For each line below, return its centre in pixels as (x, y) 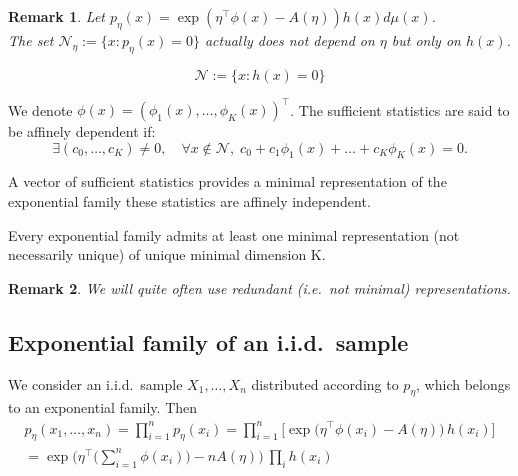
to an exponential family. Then (103, 407)
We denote (40, 109)
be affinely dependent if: (82, 131)
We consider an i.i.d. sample (95, 383)
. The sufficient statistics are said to (400, 109)
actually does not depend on (289, 39)
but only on (426, 39)
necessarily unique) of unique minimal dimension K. (167, 254)
